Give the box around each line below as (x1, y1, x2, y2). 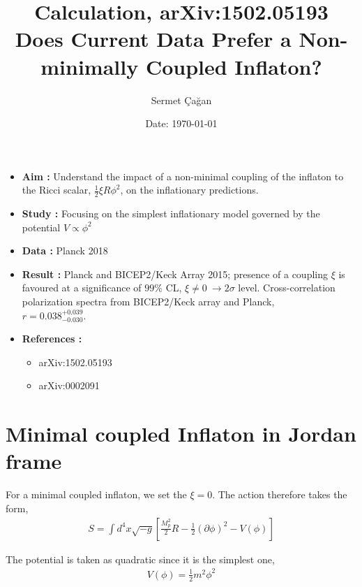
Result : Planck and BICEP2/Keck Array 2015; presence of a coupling (22, 266, 328, 281)
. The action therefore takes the (212, 487, 347, 502)
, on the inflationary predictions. (120, 182, 259, 197)
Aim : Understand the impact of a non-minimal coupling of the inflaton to (22, 168, 344, 183)
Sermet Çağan (151, 92, 212, 107)
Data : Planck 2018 (22, 243, 108, 258)
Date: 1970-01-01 (145, 116, 218, 131)
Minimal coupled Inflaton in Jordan (6, 419, 356, 448)
